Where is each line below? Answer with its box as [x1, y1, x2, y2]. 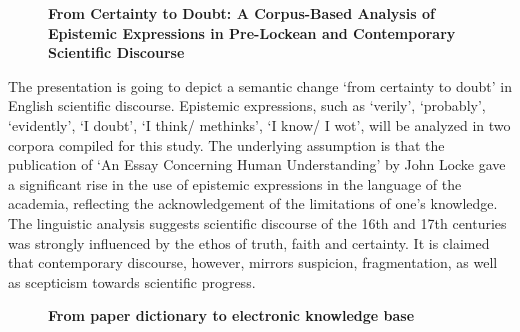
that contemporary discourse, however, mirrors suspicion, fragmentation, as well [8, 252, 498, 273]
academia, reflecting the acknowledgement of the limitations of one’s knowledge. [8, 193, 498, 214]
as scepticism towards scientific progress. [8, 271, 256, 292]
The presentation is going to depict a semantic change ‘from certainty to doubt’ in [8, 75, 512, 96]
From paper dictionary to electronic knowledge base [48, 305, 415, 326]
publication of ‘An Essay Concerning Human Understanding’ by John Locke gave [8, 154, 506, 175]
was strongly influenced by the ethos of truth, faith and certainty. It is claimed [8, 232, 490, 253]
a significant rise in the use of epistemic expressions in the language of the [8, 173, 462, 194]
